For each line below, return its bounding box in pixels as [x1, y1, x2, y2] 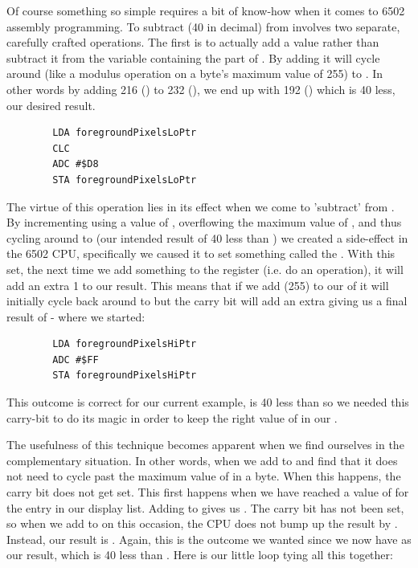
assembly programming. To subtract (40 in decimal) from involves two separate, [6, 18, 400, 35]
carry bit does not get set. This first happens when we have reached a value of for [6, 484, 409, 501]
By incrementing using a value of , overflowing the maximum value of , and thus [6, 214, 402, 231]
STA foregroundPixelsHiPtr [52, 370, 197, 382]
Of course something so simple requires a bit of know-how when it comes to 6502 [6, 2, 405, 18]
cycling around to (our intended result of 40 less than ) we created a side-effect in [6, 229, 408, 246]
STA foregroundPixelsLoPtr [52, 174, 197, 186]
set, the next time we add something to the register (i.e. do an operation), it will [6, 260, 404, 277]
